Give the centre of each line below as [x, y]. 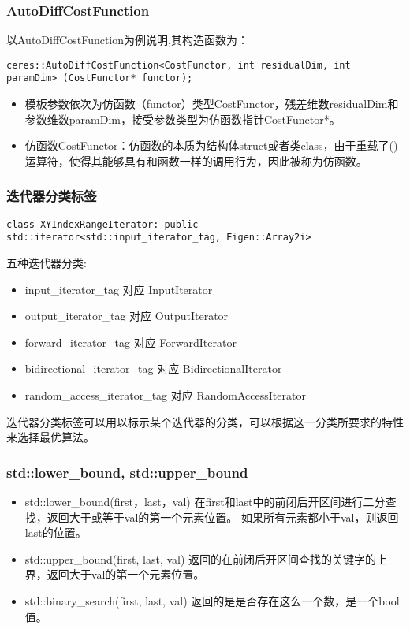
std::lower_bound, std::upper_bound [127, 472]
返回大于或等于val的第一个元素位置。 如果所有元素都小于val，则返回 [223, 517]
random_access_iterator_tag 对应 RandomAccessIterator [165, 395]
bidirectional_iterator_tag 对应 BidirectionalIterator [153, 368]
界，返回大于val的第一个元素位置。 [115, 574]
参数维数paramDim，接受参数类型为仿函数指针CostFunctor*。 [183, 119]
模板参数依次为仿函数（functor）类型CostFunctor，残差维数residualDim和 [212, 104]
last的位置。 [56, 532]
